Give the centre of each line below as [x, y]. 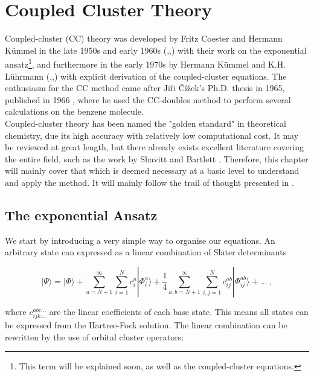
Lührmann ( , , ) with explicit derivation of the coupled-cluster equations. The [146, 76]
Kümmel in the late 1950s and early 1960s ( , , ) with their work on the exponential [156, 50]
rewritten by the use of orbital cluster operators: [95, 336]
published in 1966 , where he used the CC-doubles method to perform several [148, 99]
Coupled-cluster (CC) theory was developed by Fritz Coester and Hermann [144, 38]
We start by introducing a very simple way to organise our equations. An [140, 240]
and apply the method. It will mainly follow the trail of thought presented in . [149, 182]
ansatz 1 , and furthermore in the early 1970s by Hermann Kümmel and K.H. [146, 63]
